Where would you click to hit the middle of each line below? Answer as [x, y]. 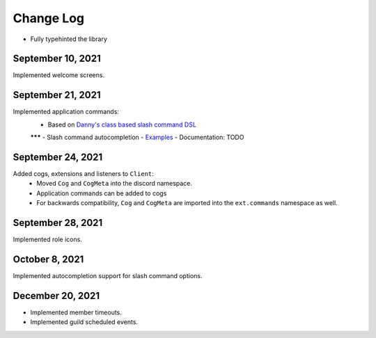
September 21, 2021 [57, 95]
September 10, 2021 [57, 59]
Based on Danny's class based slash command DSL [122, 124]
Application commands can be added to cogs [102, 193]
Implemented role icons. [48, 239]
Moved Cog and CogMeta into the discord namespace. [115, 184]
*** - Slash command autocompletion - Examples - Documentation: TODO [137, 137]
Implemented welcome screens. [58, 75]
